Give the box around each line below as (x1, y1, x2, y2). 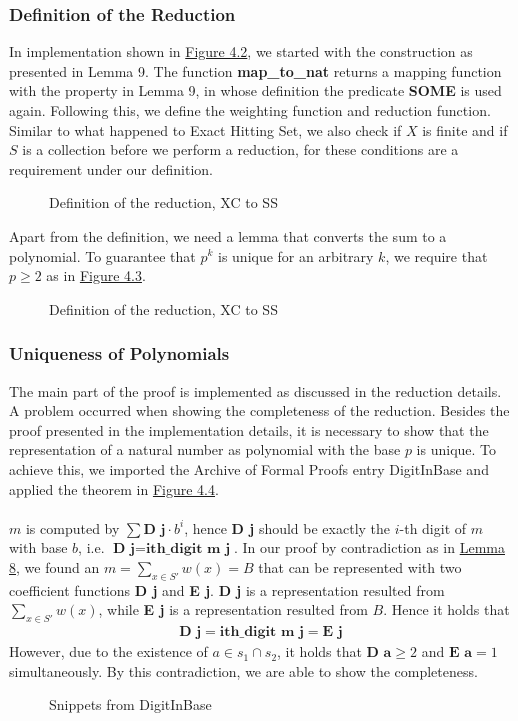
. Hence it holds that (383, 599, 510, 620)
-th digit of (399, 517, 467, 538)
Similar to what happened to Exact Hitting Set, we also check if (9, 119, 402, 140)
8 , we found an (9, 556, 100, 577)
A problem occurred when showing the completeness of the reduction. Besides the (9, 400, 510, 421)
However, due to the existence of (9, 641, 208, 662)
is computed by (25, 517, 120, 538)
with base (9, 537, 68, 558)
